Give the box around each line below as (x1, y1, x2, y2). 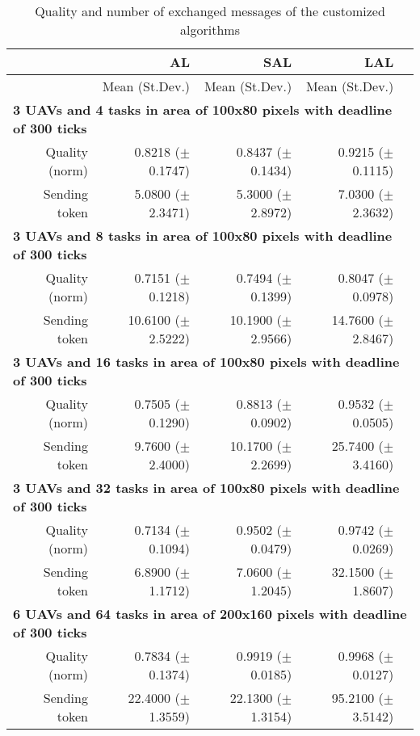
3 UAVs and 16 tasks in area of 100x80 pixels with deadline (13, 352, 400, 371)
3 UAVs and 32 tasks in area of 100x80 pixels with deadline (13, 478, 400, 497)
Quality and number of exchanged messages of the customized (35, 2, 385, 20)
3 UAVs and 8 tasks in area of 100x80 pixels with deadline (13, 226, 393, 245)
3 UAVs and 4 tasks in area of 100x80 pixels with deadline (13, 100, 393, 119)
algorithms (180, 20, 240, 39)
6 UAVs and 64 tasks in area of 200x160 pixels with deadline (13, 604, 407, 623)
